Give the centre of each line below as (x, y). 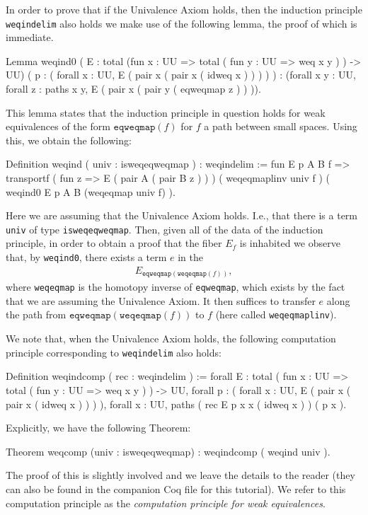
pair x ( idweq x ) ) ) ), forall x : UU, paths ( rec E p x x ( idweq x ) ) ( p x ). (176, 404)
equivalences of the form (58, 126)
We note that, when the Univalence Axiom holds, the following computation (171, 338)
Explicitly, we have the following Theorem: (98, 428)
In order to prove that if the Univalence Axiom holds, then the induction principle (184, 9)
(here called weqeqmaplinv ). (276, 314)
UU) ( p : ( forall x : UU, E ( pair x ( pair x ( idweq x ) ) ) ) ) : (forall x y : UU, (181, 75)
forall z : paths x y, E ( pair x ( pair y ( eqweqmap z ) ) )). (133, 89)
